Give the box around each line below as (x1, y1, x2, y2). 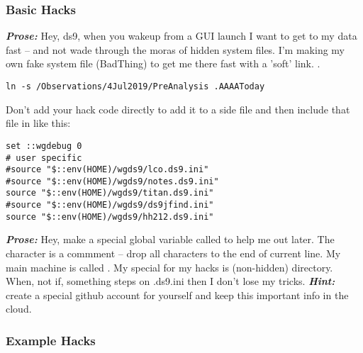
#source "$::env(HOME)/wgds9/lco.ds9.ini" (6, 164, 209, 175)
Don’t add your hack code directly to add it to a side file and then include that (6, 101, 350, 116)
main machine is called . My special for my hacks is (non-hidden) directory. (6, 259, 333, 274)
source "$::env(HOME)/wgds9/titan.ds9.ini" (6, 188, 214, 198)
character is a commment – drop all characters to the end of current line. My (6, 246, 341, 261)
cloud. (6, 301, 32, 316)
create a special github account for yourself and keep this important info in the (6, 287, 349, 302)
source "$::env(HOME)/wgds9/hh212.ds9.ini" (6, 211, 214, 222)
